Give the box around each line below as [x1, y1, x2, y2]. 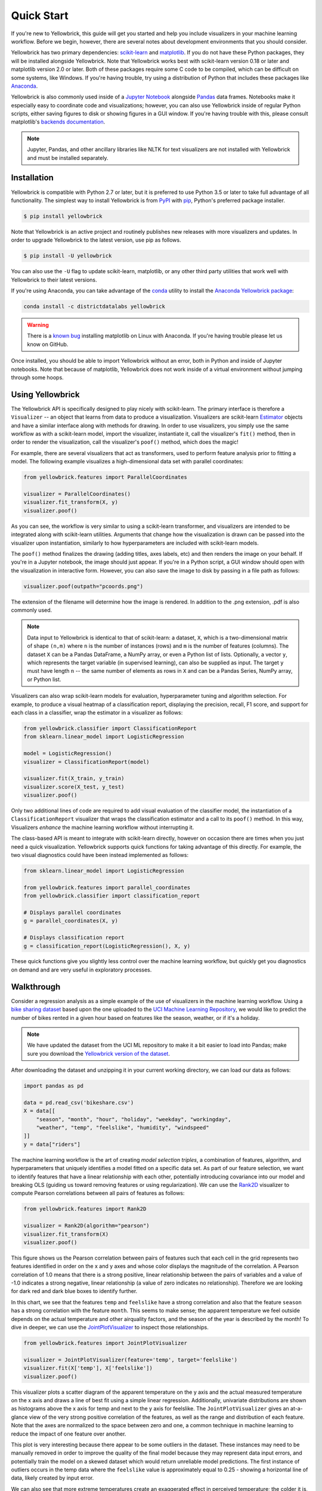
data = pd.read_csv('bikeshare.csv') [23, 1099, 134, 1106]
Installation [11, 173, 54, 183]
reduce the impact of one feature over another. [11, 1430, 126, 1437]
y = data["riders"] [23, 1141, 80, 1147]
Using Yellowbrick [11, 389, 80, 400]
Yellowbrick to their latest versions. [11, 276, 98, 283]
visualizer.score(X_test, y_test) [23, 783, 125, 790]
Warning [27, 321, 49, 328]
